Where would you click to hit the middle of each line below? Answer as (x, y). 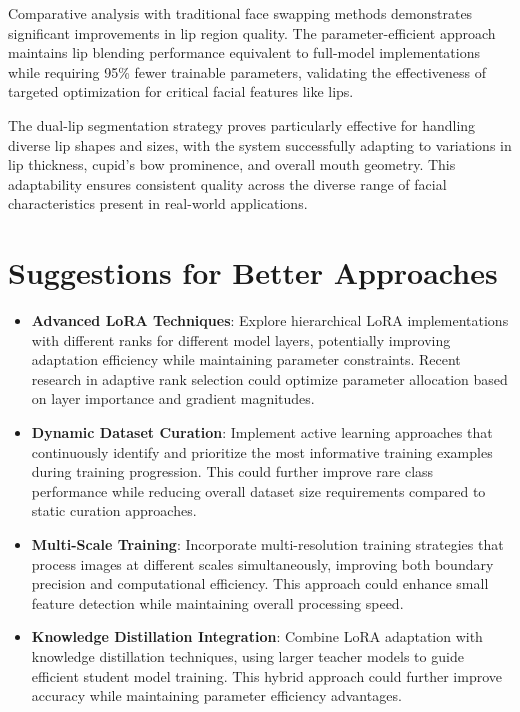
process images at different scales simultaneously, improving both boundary (262, 563)
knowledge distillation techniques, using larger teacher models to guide (247, 655)
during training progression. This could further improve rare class (232, 471)
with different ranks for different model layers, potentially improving (241, 339)
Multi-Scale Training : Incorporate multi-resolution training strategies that (267, 544)
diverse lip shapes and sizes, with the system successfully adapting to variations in (260, 144)
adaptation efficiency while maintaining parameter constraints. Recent (246, 359)
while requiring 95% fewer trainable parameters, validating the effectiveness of (247, 71)
